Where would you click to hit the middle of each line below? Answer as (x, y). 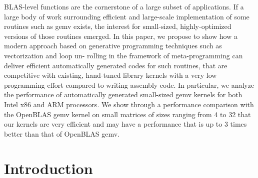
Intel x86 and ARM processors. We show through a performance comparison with (129, 104)
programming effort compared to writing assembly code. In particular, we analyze (129, 85)
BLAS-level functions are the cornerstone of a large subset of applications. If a (124, 6)
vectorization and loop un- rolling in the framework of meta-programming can (123, 55)
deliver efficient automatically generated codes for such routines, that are (116, 65)
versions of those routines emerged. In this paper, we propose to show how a (121, 36)
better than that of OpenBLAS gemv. (62, 133)
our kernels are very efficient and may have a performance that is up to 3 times (125, 124)
